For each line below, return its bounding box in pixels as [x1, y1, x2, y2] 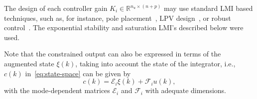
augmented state [4, 58, 54, 68]
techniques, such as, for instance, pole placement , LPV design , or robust [4, 12, 231, 23]
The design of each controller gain [4, 3, 108, 13]
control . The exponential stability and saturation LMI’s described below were [4, 22, 244, 33]
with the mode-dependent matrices [4, 85, 110, 96]
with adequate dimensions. [145, 85, 226, 96]
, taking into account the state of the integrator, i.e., [75, 58, 236, 68]
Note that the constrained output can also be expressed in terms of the [4, 49, 221, 59]
